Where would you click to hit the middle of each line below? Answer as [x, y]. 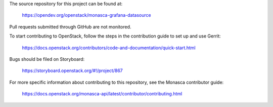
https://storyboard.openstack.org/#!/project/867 [73, 70]
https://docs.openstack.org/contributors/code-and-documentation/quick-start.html [109, 48]
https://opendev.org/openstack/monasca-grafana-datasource [86, 15]
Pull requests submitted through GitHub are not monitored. [70, 27]
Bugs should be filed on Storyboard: [47, 59]
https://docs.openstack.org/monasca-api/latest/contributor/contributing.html [102, 94]
